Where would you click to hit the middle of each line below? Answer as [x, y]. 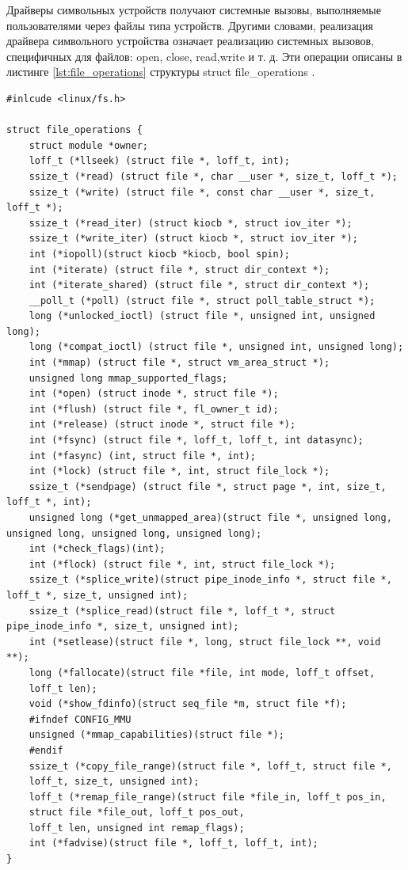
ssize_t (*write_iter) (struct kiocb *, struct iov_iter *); [193, 239]
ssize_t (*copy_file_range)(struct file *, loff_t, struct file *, [210, 766]
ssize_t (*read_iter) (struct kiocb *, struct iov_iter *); [191, 223]
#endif [46, 750]
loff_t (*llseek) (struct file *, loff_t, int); [159, 161]
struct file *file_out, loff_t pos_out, [137, 813]
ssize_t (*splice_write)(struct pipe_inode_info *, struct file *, [210, 580]
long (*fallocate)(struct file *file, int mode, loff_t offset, [202, 672]
